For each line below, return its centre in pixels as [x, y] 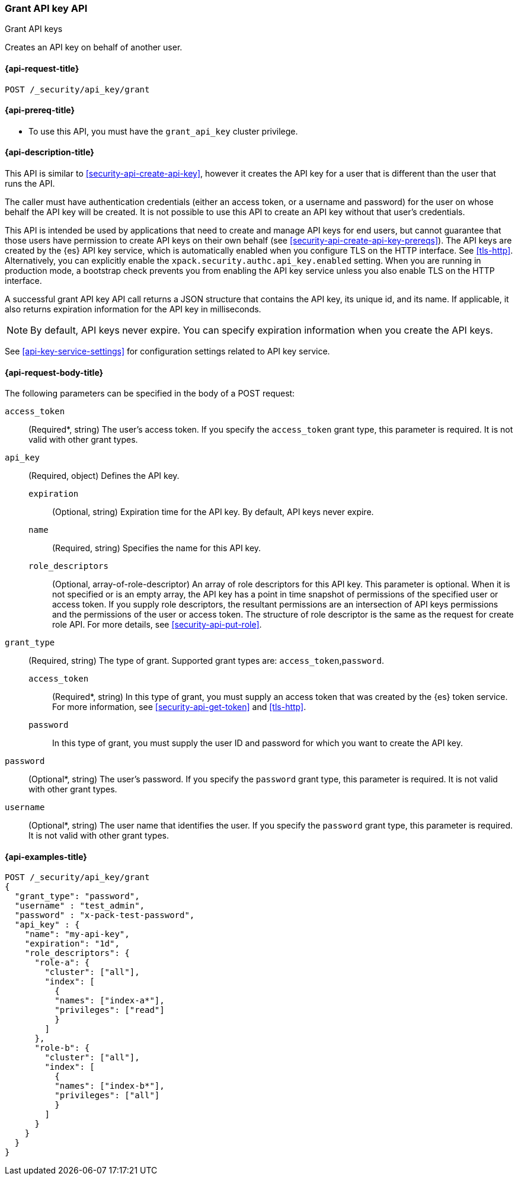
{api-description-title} [49, 152]
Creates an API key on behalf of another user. [94, 47]
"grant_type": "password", [77, 896]
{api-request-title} [42, 68]
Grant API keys [34, 29]
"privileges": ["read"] [110, 1010]
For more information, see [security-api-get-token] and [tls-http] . [179, 707]
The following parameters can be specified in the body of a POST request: [150, 394]
